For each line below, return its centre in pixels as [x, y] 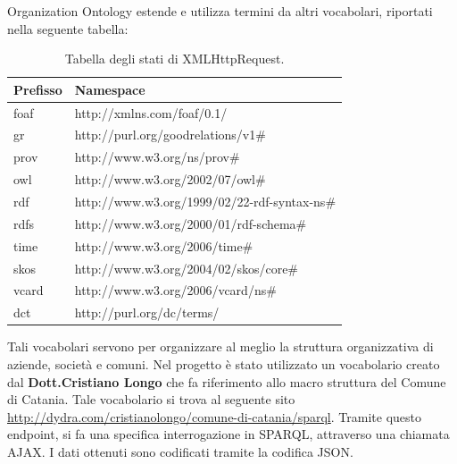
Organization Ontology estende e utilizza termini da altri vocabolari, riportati [220, 11]
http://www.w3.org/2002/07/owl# [170, 179]
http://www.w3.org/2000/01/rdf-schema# [191, 223]
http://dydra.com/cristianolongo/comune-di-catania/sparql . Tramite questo [215, 416]
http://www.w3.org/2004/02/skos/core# [187, 268]
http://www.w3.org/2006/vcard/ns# [175, 290]
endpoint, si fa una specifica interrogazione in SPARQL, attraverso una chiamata [228, 434]
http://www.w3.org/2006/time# [164, 245]
